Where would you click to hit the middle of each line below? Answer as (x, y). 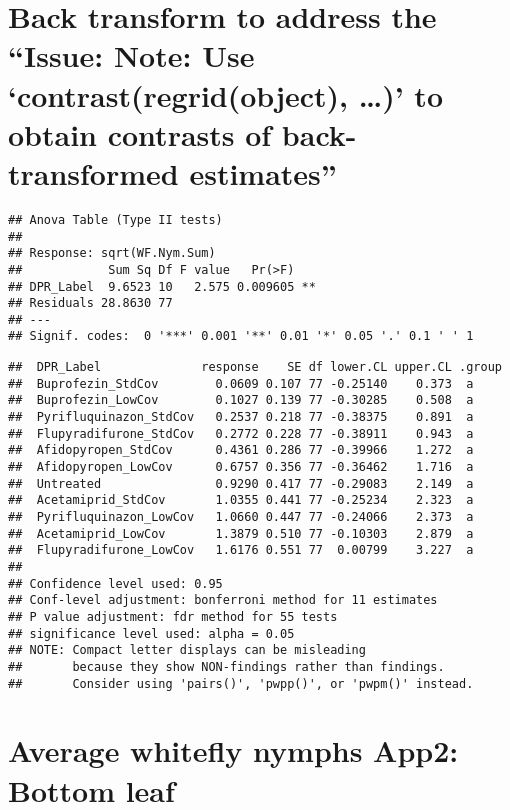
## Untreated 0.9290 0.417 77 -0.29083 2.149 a (241, 483)
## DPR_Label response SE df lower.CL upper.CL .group (255, 367)
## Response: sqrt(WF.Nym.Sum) (112, 253)
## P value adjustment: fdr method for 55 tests (173, 616)
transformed (93, 172)
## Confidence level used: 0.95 (115, 583)
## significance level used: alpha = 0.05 (151, 633)
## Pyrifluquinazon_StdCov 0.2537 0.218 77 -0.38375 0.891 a (241, 417)
